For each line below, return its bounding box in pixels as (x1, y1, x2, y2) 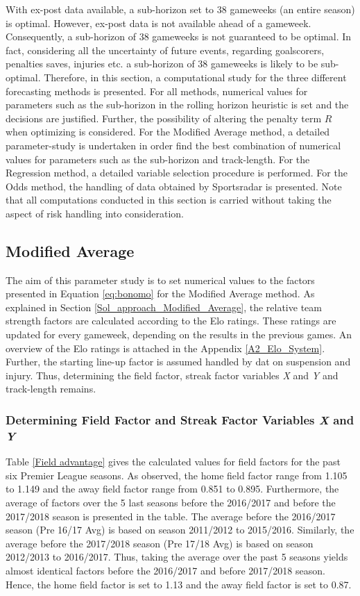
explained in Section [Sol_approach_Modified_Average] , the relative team (6, 299, 322, 314)
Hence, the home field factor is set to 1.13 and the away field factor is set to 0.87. (6, 577, 352, 591)
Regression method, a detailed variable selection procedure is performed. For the (6, 165, 348, 180)
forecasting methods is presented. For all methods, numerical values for (6, 83, 308, 98)
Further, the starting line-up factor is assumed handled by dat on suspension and (6, 354, 351, 369)
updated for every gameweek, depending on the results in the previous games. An (6, 327, 352, 342)
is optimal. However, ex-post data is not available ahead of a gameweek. (6, 15, 311, 30)
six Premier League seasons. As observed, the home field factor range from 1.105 (6, 467, 348, 482)
